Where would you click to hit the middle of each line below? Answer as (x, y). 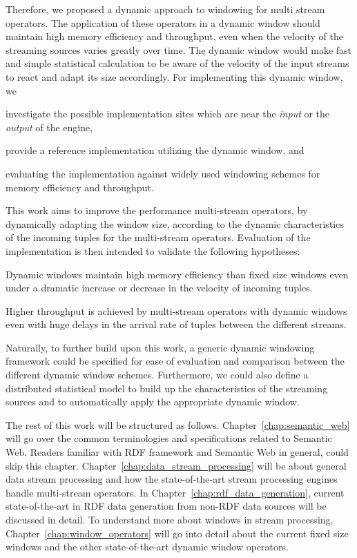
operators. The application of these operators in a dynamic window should (163, 22)
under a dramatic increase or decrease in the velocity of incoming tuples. (159, 288)
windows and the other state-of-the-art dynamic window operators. (147, 547)
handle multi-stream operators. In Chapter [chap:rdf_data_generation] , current (175, 492)
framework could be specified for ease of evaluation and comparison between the (175, 361)
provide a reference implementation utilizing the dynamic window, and (155, 150)
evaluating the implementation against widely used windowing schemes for (163, 173)
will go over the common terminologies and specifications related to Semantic (169, 438)
